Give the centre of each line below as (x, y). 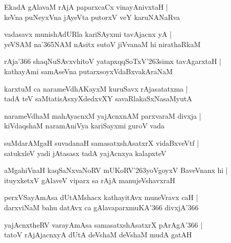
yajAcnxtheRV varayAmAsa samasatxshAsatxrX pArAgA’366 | (103, 224)
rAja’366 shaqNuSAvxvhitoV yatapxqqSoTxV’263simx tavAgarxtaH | (113, 61)
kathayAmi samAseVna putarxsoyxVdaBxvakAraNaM (88, 71)
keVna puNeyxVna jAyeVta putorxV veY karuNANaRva (92, 17)
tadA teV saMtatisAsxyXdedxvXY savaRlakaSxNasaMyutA (98, 98)
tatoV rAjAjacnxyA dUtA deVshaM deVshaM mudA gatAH (98, 235)
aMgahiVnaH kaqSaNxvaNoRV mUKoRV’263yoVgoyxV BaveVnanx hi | (116, 170)
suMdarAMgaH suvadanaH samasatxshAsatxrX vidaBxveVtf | (102, 142)
